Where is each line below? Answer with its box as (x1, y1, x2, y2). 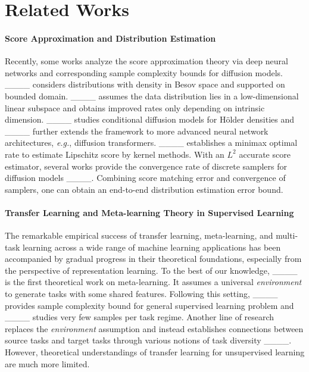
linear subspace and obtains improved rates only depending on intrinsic (5, 101, 265, 114)
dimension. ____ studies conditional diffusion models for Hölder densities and (5, 113, 294, 126)
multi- (276, 229, 298, 242)
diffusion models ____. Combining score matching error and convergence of (5, 171, 286, 184)
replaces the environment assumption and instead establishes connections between (5, 322, 304, 335)
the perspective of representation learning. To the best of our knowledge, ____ (5, 264, 298, 276)
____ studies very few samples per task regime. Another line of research (5, 311, 274, 323)
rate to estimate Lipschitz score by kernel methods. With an (5, 148, 224, 160)
